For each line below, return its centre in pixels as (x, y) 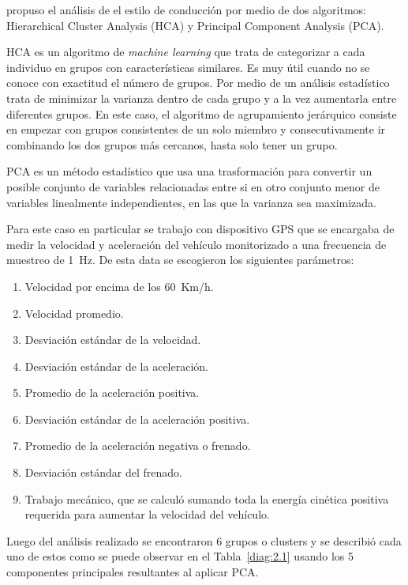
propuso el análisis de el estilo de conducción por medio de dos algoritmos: (186, 9)
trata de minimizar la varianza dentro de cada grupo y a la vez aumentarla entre (202, 98)
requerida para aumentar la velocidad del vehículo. (147, 514)
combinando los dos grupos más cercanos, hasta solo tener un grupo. (172, 144)
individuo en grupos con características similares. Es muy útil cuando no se (188, 67)
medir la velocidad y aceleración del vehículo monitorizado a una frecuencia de (197, 244)
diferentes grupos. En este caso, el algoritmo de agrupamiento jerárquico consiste (202, 113)
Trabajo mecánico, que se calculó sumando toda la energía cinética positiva (207, 498)
